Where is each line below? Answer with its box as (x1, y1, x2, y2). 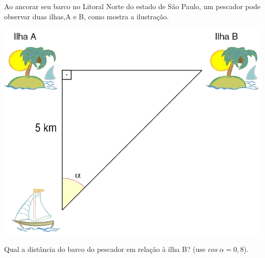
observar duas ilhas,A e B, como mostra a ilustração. (4, 11, 169, 21)
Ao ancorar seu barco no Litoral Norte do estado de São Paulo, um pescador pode (4, 1, 260, 11)
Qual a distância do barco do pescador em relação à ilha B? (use (4, 244, 206, 254)
